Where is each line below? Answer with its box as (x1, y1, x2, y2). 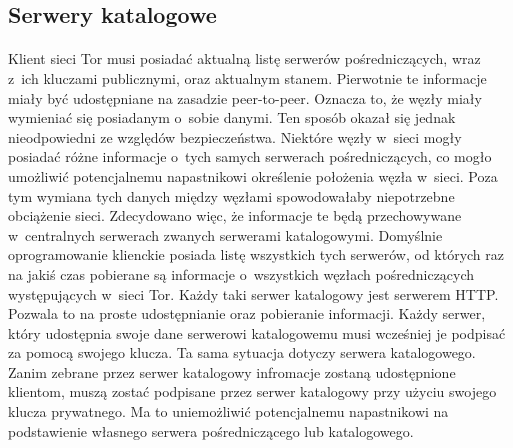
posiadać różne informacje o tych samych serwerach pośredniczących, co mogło (8, 146, 492, 167)
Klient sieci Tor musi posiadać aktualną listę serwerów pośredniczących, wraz (8, 48, 481, 69)
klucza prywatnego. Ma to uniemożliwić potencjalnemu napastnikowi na (8, 401, 449, 422)
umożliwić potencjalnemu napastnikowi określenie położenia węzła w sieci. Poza (8, 165, 498, 186)
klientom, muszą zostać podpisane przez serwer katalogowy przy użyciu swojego (8, 381, 497, 402)
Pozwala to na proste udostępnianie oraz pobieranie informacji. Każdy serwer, (8, 303, 486, 324)
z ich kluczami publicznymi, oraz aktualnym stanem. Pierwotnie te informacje (8, 67, 487, 88)
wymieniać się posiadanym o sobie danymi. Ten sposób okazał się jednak (8, 107, 456, 128)
